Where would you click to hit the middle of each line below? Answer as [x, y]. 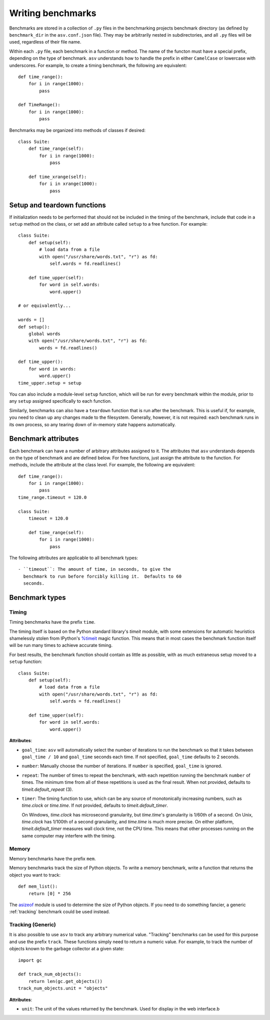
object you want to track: [35, 875]
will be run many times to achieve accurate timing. [61, 645]
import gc [30, 960]
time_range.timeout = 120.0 [52, 497]
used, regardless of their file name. [45, 42]
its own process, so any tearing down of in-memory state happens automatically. [92, 424]
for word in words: [52, 369]
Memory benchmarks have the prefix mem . [52, 859]
